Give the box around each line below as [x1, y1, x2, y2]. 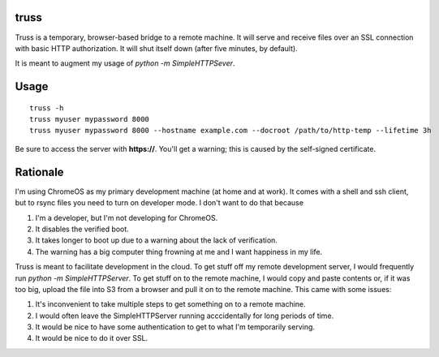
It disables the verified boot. [35, 224, 129, 234]
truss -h [29, 103, 64, 113]
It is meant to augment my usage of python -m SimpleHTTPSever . [15, 58, 235, 68]
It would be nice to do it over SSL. [35, 333, 148, 343]
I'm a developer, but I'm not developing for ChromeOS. [35, 213, 218, 222]
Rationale [15, 165, 64, 178]
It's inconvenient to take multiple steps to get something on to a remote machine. [35, 299, 306, 309]
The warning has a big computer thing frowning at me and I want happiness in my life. [35, 247, 323, 256]
